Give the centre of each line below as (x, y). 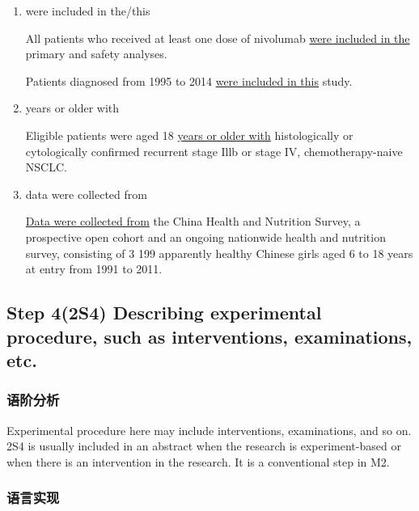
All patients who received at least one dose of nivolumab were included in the (218, 38)
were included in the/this (88, 11)
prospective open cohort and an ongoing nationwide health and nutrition (205, 236)
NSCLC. (46, 167)
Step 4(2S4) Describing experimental (164, 313)
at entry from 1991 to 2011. (94, 269)
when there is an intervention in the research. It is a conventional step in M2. (198, 461)
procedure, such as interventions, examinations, (209, 336)
